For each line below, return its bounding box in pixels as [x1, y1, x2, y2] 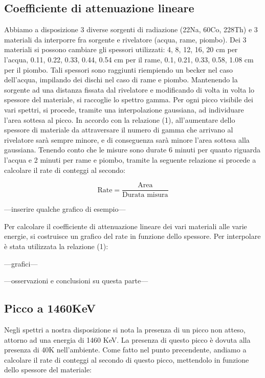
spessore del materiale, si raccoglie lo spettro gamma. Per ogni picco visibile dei [4, 94, 253, 105]
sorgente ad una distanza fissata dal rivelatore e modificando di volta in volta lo [4, 84, 254, 95]
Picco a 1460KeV [4, 300, 96, 316]
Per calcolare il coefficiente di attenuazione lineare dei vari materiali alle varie [4, 220, 247, 231]
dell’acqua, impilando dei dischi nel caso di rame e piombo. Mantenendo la [4, 74, 238, 85]
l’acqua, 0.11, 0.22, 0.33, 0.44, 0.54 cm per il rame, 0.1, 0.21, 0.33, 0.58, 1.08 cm [4, 54, 254, 64]
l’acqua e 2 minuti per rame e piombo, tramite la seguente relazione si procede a [4, 154, 256, 165]
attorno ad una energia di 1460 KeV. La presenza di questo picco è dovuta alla [4, 334, 251, 345]
